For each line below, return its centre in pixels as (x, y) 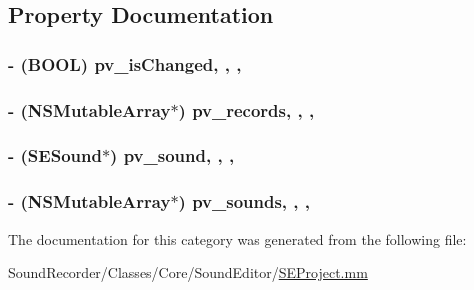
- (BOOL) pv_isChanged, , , (125, 63)
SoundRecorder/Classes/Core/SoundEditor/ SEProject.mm (188, 272)
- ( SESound (55, 155)
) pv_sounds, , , (244, 201)
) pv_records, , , (246, 109)
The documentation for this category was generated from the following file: (237, 238)
